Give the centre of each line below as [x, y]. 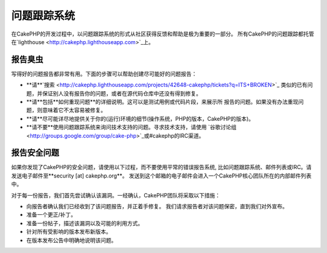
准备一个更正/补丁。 [51, 215]
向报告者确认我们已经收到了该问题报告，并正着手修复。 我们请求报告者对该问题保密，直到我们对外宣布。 [157, 207]
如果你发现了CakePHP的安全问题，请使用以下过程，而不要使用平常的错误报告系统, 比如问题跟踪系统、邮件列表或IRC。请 [161, 167]
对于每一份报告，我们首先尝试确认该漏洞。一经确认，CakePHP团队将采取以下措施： [116, 195]
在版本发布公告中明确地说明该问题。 [71, 240]
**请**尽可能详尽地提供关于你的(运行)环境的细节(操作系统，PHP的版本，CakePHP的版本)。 [140, 118]
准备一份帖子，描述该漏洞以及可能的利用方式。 [85, 223]
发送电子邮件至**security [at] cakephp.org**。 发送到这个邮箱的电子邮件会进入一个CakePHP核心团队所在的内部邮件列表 [161, 176]
